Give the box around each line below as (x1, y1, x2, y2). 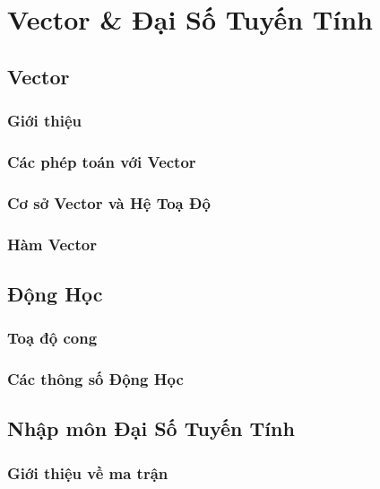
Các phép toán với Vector (7, 150, 196, 172)
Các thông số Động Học (7, 368, 184, 390)
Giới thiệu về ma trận (7, 461, 168, 484)
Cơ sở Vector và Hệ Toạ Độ (7, 191, 211, 214)
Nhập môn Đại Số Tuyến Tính (7, 415, 295, 442)
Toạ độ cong (7, 327, 98, 349)
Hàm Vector (7, 232, 97, 255)
